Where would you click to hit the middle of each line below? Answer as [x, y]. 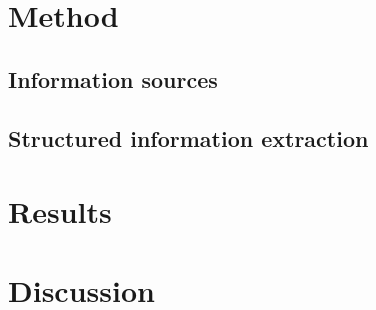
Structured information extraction [188, 137]
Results [60, 211]
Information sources [113, 78]
